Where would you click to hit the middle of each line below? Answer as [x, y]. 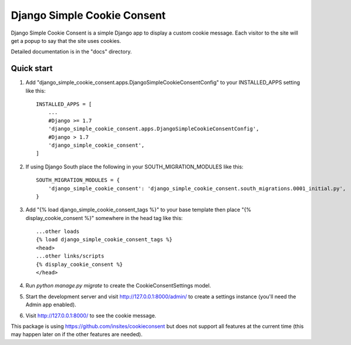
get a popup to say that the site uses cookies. [66, 40]
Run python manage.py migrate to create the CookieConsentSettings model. [118, 286]
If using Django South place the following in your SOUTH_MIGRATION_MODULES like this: [135, 167]
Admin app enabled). [51, 305]
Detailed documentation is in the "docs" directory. [71, 52]
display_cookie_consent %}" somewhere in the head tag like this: [104, 218]
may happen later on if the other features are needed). [77, 334]
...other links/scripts [70, 256]
